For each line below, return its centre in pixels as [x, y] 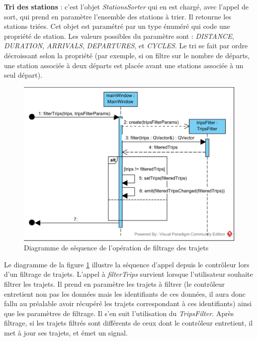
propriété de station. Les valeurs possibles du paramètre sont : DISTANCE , [119, 36]
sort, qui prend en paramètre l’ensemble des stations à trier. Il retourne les [118, 16]
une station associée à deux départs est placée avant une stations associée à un [124, 65]
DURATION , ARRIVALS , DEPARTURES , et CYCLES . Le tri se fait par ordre [126, 46]
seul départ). [23, 75]
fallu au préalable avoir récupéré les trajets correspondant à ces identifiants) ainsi [128, 303]
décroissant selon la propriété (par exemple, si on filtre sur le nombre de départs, [127, 55]
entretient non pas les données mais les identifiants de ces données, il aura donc [125, 293]
